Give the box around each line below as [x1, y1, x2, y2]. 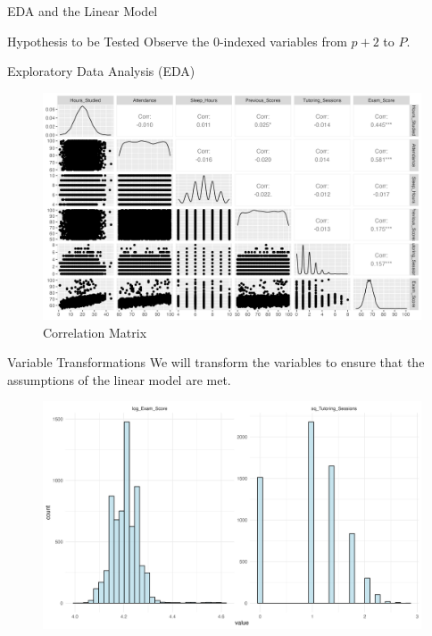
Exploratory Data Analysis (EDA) [7, 62, 195, 80]
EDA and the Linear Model [7, 2, 158, 20]
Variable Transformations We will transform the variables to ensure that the [7, 353, 425, 372]
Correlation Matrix [43, 322, 147, 341]
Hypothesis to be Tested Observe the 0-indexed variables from [7, 31, 347, 50]
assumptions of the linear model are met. [7, 370, 231, 389]
